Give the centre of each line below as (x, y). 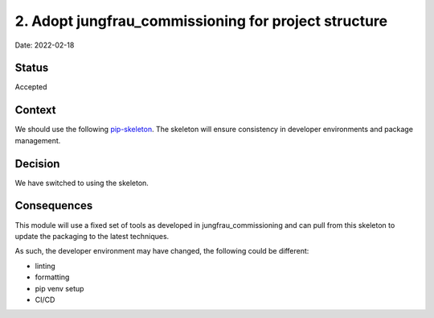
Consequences (54, 206)
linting (45, 266)
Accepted (31, 87)
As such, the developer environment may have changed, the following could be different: (162, 251)
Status (32, 68)
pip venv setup (59, 288)
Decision (37, 164)
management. (38, 140)
